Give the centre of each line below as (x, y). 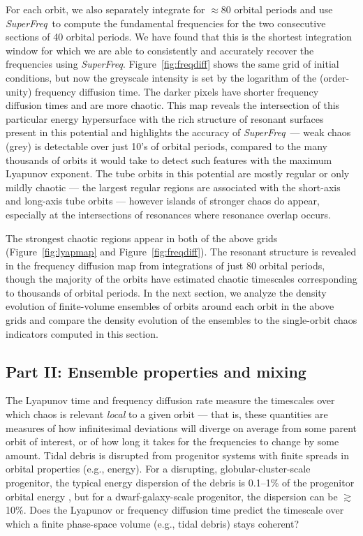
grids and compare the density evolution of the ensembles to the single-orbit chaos (181, 320)
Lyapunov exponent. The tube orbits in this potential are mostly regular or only (178, 173)
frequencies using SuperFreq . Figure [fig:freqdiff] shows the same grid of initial (172, 64)
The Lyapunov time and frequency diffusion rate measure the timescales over (170, 400)
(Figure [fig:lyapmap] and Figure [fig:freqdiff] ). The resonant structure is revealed (181, 252)
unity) (19, 91)
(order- (335, 77)
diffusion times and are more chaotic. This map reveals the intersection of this (173, 105)
